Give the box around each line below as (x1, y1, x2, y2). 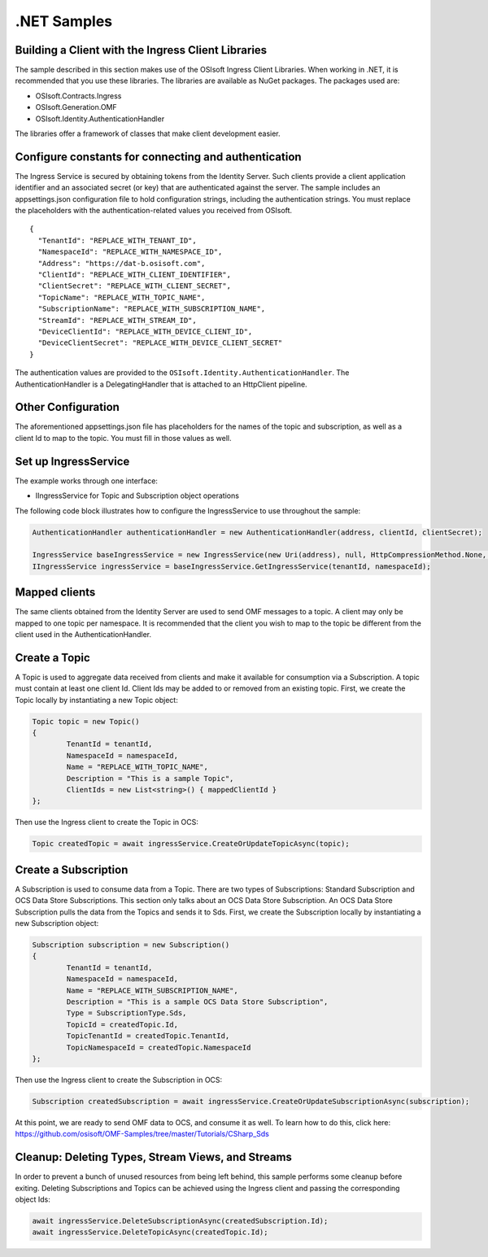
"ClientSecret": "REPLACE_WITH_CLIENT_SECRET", (37, 282, 232, 290)
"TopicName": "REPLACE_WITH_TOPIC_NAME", (37, 293, 206, 302)
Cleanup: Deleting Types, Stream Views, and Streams (15, 1150, 293, 1164)
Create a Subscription (15, 862, 129, 876)
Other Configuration (15, 400, 120, 414)
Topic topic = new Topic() (32, 717, 140, 726)
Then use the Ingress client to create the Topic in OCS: (15, 818, 198, 827)
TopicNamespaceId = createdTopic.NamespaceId (66, 1042, 251, 1052)
